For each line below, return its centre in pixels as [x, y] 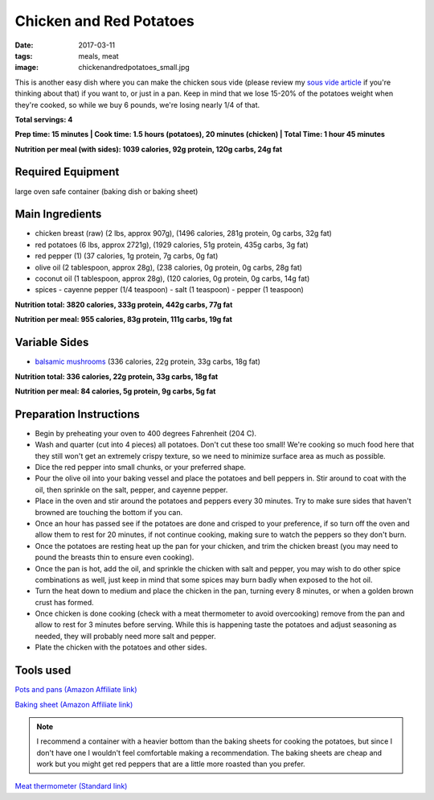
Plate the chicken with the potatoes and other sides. [121, 647]
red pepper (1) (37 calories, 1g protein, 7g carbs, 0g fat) [127, 256]
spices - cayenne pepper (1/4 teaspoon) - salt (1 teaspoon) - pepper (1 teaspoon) [170, 290]
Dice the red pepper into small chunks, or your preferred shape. [141, 467]
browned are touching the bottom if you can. [109, 512]
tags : [24, 56]
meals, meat [99, 56]
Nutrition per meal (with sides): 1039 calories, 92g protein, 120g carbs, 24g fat [149, 149]
